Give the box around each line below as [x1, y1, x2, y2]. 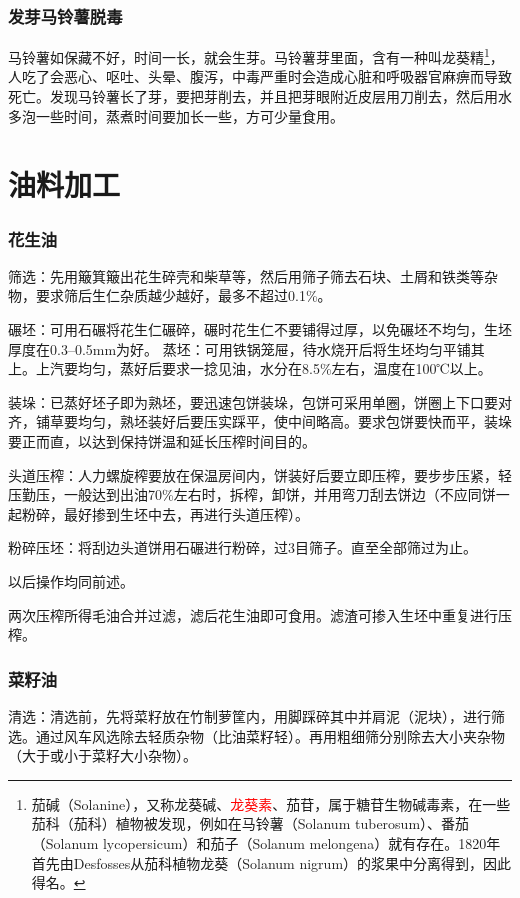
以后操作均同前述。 [8, 570, 134, 591]
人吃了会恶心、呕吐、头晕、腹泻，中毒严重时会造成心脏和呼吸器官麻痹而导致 [8, 66, 512, 87]
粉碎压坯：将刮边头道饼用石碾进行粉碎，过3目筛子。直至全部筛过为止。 [8, 537, 477, 558]
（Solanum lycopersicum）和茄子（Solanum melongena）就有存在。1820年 [31, 832, 501, 853]
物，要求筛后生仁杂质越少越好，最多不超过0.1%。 [8, 285, 332, 306]
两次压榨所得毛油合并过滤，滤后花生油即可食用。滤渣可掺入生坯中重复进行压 [8, 604, 512, 625]
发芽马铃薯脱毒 [8, 3, 123, 28]
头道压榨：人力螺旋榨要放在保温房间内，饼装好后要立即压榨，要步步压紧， [8, 464, 498, 485]
